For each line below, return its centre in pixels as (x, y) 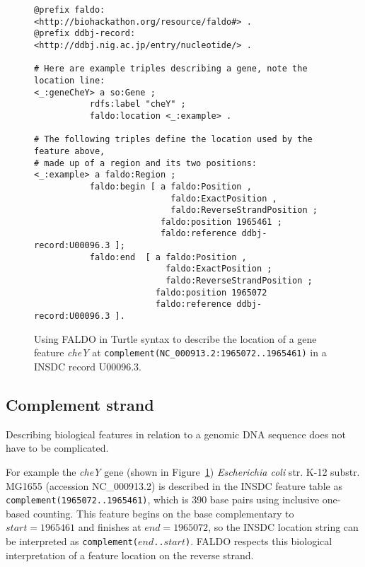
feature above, (70, 151)
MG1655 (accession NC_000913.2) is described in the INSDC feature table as (174, 485)
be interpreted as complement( (72, 540)
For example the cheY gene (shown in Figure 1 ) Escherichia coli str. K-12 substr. (183, 471)
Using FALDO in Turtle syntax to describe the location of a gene (175, 338)
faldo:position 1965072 (211, 292)
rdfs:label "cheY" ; (138, 104)
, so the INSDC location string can (283, 527)
